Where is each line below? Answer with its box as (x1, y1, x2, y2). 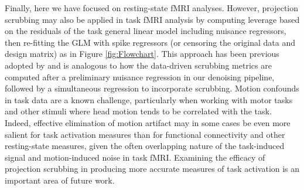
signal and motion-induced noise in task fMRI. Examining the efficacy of (5, 151, 265, 163)
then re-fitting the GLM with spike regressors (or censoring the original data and (5, 36, 296, 48)
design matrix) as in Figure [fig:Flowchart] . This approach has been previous (5, 48, 279, 60)
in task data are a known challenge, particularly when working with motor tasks (5, 93, 293, 106)
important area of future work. (5, 174, 115, 186)
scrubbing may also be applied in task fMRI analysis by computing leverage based (5, 13, 300, 25)
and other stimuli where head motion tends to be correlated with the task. (5, 105, 272, 117)
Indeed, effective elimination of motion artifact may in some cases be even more (5, 116, 291, 128)
